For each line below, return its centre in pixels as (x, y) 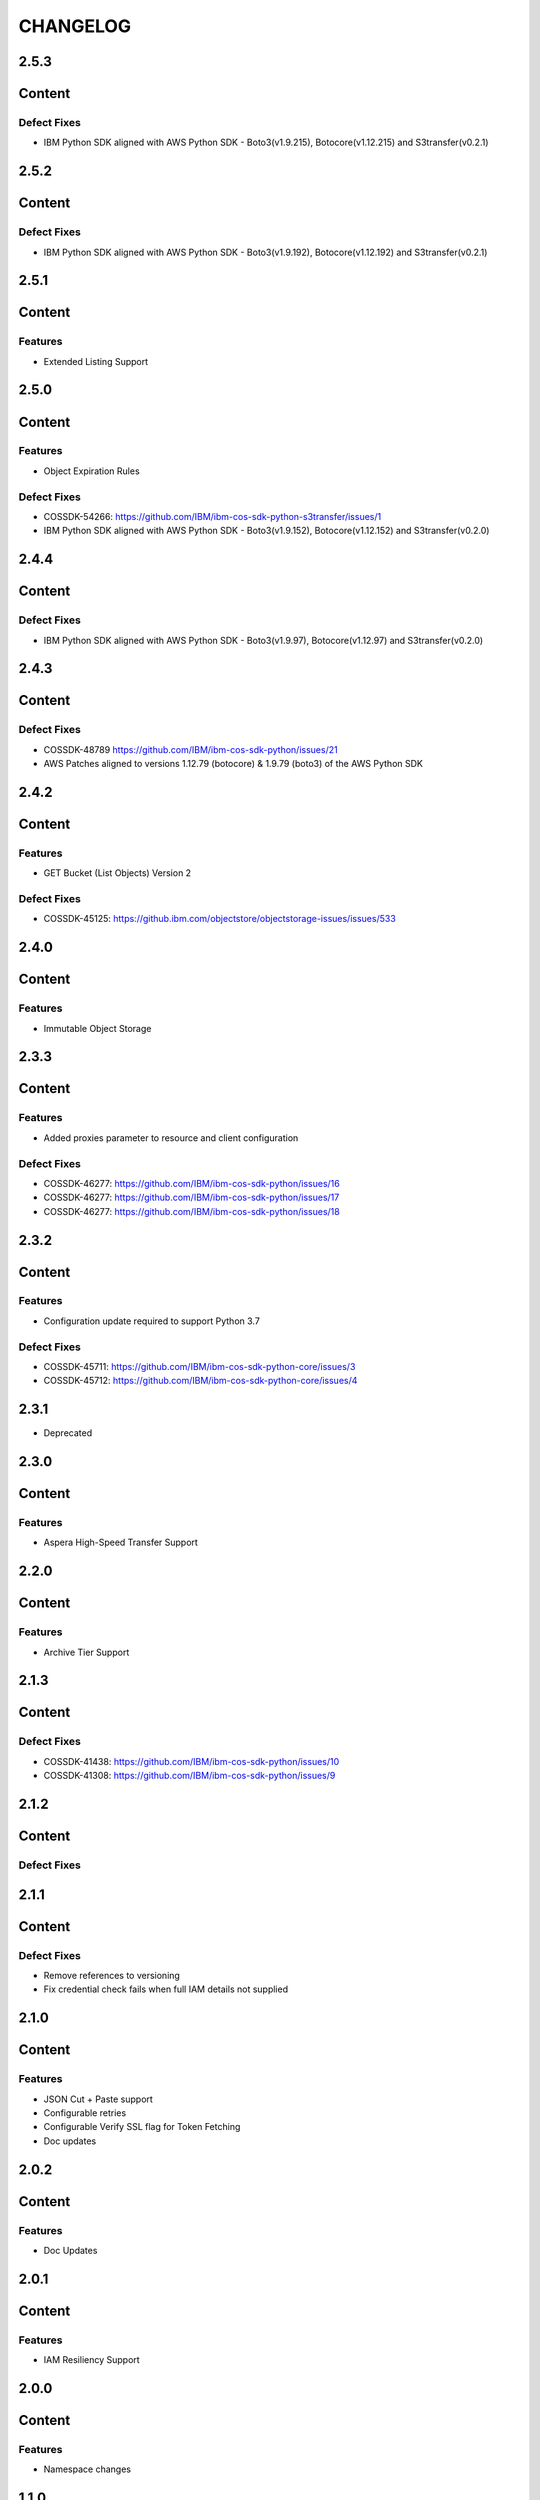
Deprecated (68, 1433)
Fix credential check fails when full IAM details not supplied (166, 1989)
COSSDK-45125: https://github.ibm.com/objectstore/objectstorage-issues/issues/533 (220, 919)
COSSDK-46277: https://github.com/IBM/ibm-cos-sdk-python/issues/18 (191, 1211)
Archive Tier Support (86, 1652)
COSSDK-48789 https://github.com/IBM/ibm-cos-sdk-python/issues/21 (191, 749)
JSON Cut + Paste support (98, 2099)
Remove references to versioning (111, 1975)
